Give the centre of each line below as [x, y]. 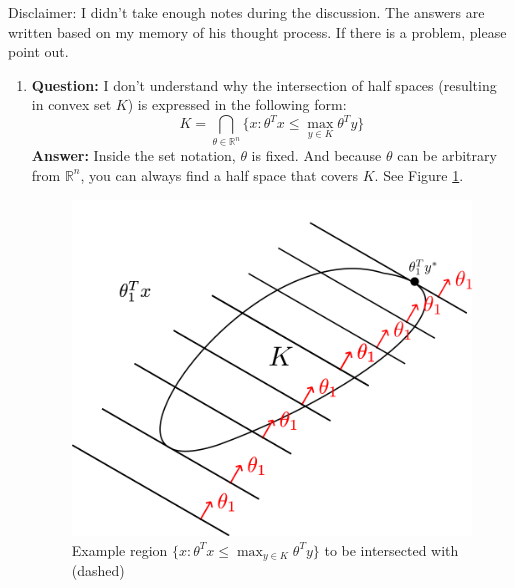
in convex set [71, 104]
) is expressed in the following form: [237, 104]
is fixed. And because [316, 155]
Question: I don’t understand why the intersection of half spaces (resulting [264, 84]
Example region [119, 549]
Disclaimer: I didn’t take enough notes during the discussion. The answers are [246, 12]
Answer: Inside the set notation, [133, 155]
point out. [38, 51]
